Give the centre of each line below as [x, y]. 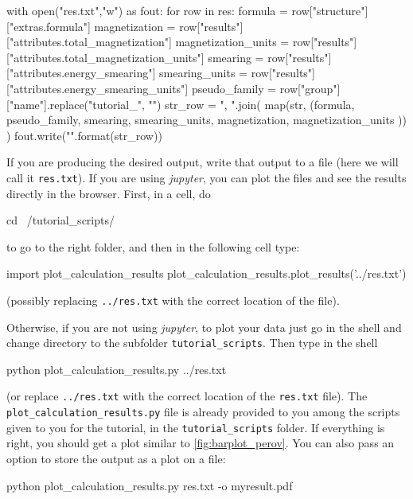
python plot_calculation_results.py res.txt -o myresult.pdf [150, 485]
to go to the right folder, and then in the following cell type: [153, 246]
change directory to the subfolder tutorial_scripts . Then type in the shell [192, 343]
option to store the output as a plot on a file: [116, 459]
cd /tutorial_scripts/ [60, 220]
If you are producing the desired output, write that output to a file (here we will [203, 162]
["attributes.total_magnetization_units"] [105, 57]
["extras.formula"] [49, 26]
